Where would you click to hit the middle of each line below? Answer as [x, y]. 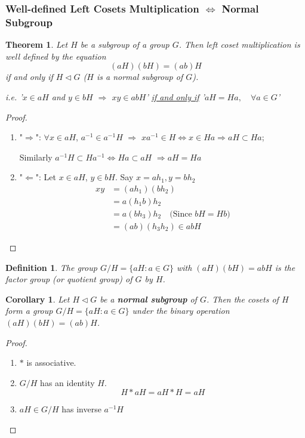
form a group [29, 311]
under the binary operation [181, 311]
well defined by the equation [56, 56]
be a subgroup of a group [125, 44]
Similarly [36, 157]
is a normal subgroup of [140, 77]
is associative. [51, 363]
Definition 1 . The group [51, 267]
